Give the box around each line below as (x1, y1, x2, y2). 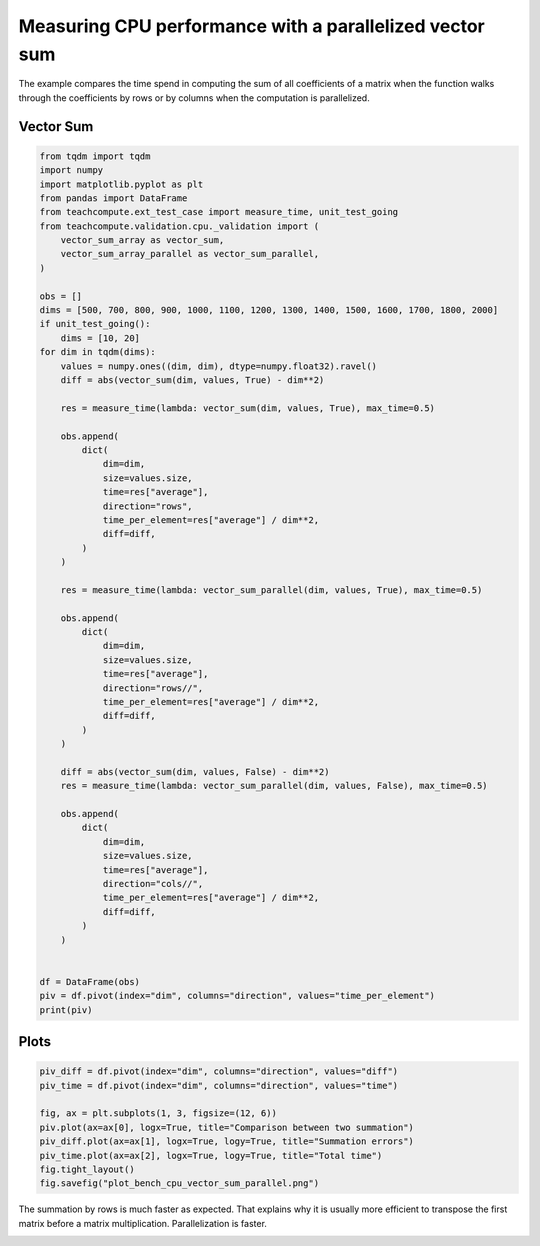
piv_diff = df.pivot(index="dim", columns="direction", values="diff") (39, 1066, 399, 1077)
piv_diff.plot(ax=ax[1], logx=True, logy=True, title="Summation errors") (39, 1136, 415, 1147)
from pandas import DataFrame (39, 192, 188, 204)
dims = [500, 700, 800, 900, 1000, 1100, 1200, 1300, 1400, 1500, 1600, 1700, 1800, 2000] (39, 305, 499, 316)
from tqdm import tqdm (39, 150, 151, 162)
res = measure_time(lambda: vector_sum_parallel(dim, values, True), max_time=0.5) (60, 584, 483, 595)
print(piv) (39, 1004, 93, 1015)
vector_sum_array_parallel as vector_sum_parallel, (60, 248, 320, 260)
